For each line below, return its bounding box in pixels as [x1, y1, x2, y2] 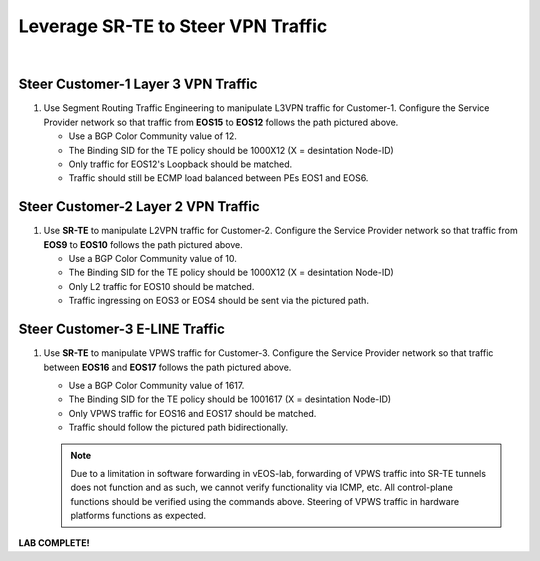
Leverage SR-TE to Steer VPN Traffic [18, 15, 328, 37]
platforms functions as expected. [70, 510, 207, 522]
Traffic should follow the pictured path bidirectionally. [68, 421, 289, 434]
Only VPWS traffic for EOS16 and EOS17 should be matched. [68, 407, 317, 419]
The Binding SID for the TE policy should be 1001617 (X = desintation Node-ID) [68, 393, 392, 405]
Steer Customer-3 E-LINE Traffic [18, 321, 225, 338]
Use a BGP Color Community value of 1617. [68, 379, 245, 391]
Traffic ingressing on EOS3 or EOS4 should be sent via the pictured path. [68, 295, 370, 307]
